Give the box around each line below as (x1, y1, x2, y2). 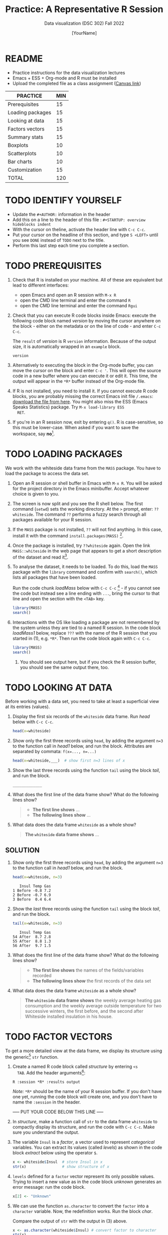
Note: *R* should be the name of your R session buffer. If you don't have (12, 1088, 162, 1094)
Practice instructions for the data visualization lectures (12, 70, 125, 76)
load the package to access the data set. (5, 470, 89, 476)
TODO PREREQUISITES (5, 260, 102, 271)
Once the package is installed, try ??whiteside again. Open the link (12, 542, 150, 548)
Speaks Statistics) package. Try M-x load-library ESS (12, 404, 124, 410)
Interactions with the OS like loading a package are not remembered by (12, 619, 159, 625)
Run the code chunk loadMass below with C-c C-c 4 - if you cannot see (12, 584, 160, 591)
